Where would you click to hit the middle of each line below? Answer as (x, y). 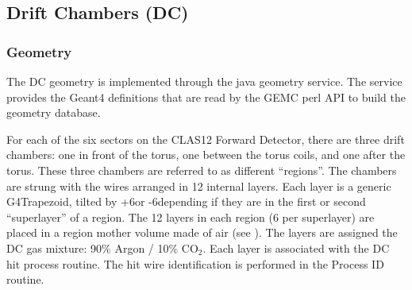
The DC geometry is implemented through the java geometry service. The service (204, 81)
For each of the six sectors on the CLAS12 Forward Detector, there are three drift (206, 139)
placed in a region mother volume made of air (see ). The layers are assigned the (202, 232)
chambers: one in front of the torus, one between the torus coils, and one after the (206, 155)
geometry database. (54, 112)
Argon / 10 (142, 247)
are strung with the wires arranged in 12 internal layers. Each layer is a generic (199, 186)
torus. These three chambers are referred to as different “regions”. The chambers (202, 170)
